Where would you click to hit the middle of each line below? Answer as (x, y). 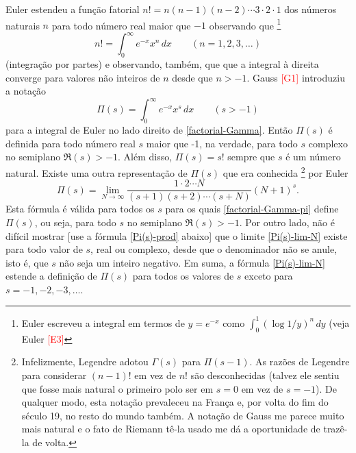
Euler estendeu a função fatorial (73, 9)
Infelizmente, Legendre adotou (85, 362)
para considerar (54, 375)
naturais (23, 25)
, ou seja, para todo (75, 222)
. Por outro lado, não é (287, 222)
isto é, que (27, 262)
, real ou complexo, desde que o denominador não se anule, (214, 249)
